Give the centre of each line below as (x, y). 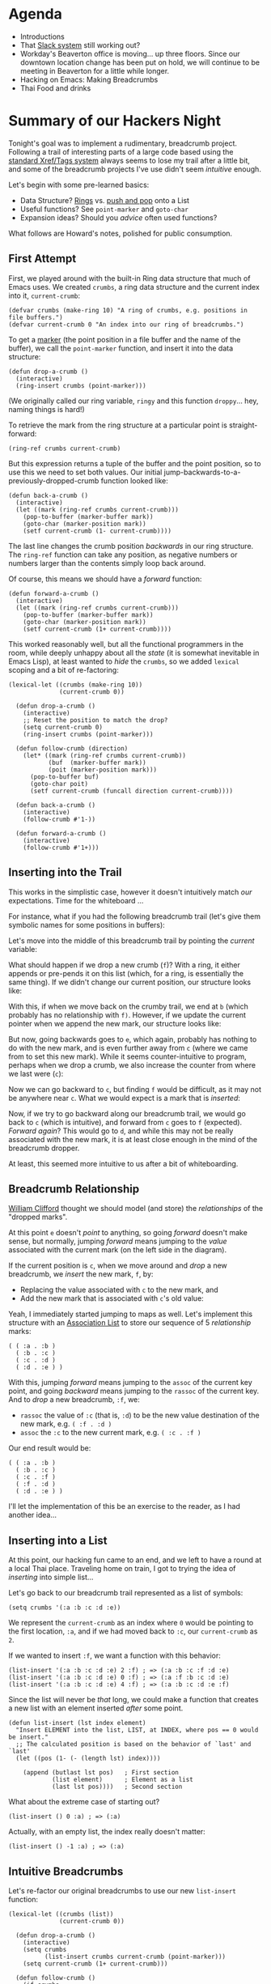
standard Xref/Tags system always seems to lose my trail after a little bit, (129, 160)
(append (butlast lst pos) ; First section (101, 1773)
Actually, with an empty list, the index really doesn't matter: (107, 1832)
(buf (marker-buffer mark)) (97, 763)
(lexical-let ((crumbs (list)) (61, 1914)
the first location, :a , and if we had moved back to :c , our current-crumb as (133, 1631)
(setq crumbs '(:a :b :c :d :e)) (65, 1608)
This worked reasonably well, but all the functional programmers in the (126, 644)
